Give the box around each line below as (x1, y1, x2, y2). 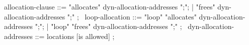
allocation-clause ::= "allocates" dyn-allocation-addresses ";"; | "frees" (4, 1, 215, 11)
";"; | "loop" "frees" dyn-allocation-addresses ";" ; (35, 21, 182, 31)
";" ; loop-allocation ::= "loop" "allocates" (67, 11, 197, 21)
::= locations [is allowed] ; (35, 30, 115, 41)
